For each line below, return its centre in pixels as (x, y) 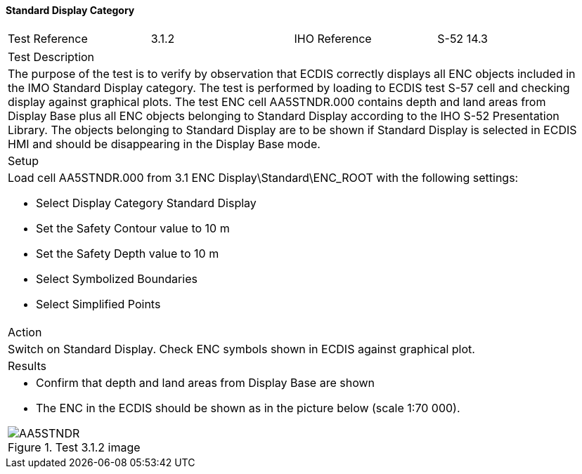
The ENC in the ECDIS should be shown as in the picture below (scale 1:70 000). (248, 408)
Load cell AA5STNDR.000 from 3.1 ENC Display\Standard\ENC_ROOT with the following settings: (263, 177)
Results (27, 366)
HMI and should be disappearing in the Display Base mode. (164, 144)
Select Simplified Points (98, 304)
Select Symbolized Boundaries (117, 278)
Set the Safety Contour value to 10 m (133, 228)
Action (25, 332)
